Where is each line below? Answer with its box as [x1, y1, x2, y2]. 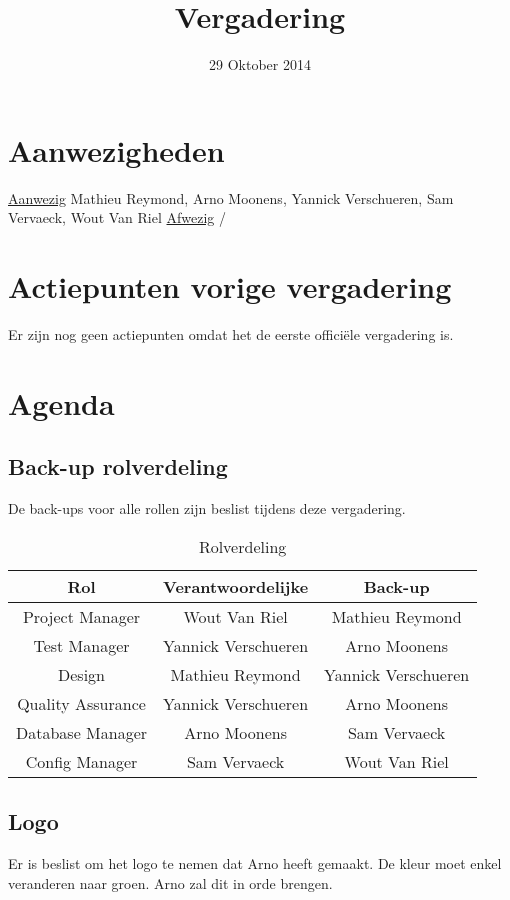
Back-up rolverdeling [8, 451, 228, 482]
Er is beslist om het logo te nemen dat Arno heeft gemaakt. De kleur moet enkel [8, 852, 502, 873]
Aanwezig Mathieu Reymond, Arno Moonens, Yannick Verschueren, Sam [8, 187, 454, 208]
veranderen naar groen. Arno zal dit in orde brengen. [8, 872, 333, 893]
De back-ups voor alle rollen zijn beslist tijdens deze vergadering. [8, 498, 406, 519]
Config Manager [25, 749, 138, 773]
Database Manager [16, 720, 148, 744]
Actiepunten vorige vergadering [8, 266, 452, 307]
